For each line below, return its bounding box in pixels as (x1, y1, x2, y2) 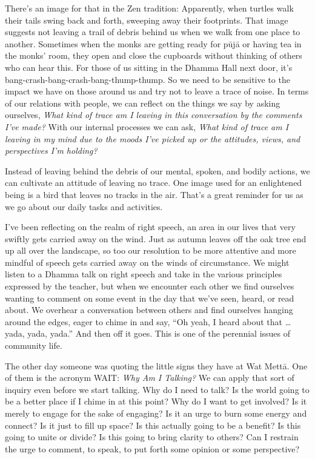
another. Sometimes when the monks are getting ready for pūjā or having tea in (5, 37, 302, 50)
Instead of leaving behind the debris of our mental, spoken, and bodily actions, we (5, 164, 310, 177)
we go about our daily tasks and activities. (5, 200, 163, 213)
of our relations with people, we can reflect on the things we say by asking (5, 96, 280, 109)
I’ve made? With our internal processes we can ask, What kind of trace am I (5, 120, 289, 133)
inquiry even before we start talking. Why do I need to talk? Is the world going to (5, 383, 310, 395)
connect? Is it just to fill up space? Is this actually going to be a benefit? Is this (5, 418, 301, 431)
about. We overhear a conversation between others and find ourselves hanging (5, 303, 293, 316)
